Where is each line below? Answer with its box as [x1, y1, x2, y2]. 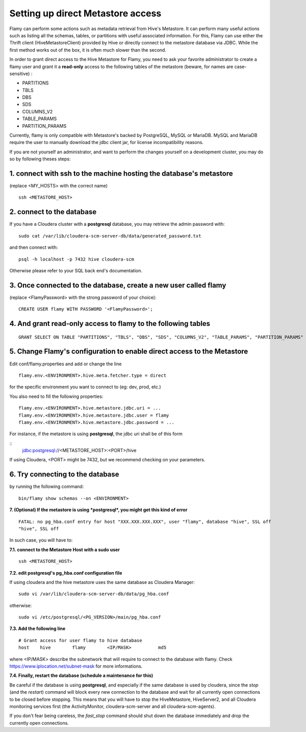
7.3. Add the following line [9, 626, 66, 632]
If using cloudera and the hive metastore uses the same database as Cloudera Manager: [9, 579, 195, 585]
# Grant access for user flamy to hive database [18, 637, 142, 643]
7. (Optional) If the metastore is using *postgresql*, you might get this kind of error [9, 507, 188, 513]
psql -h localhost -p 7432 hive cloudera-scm [18, 256, 135, 262]
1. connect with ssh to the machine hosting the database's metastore [9, 169, 233, 178]
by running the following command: [9, 483, 84, 490]
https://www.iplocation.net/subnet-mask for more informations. [9, 663, 143, 669]
